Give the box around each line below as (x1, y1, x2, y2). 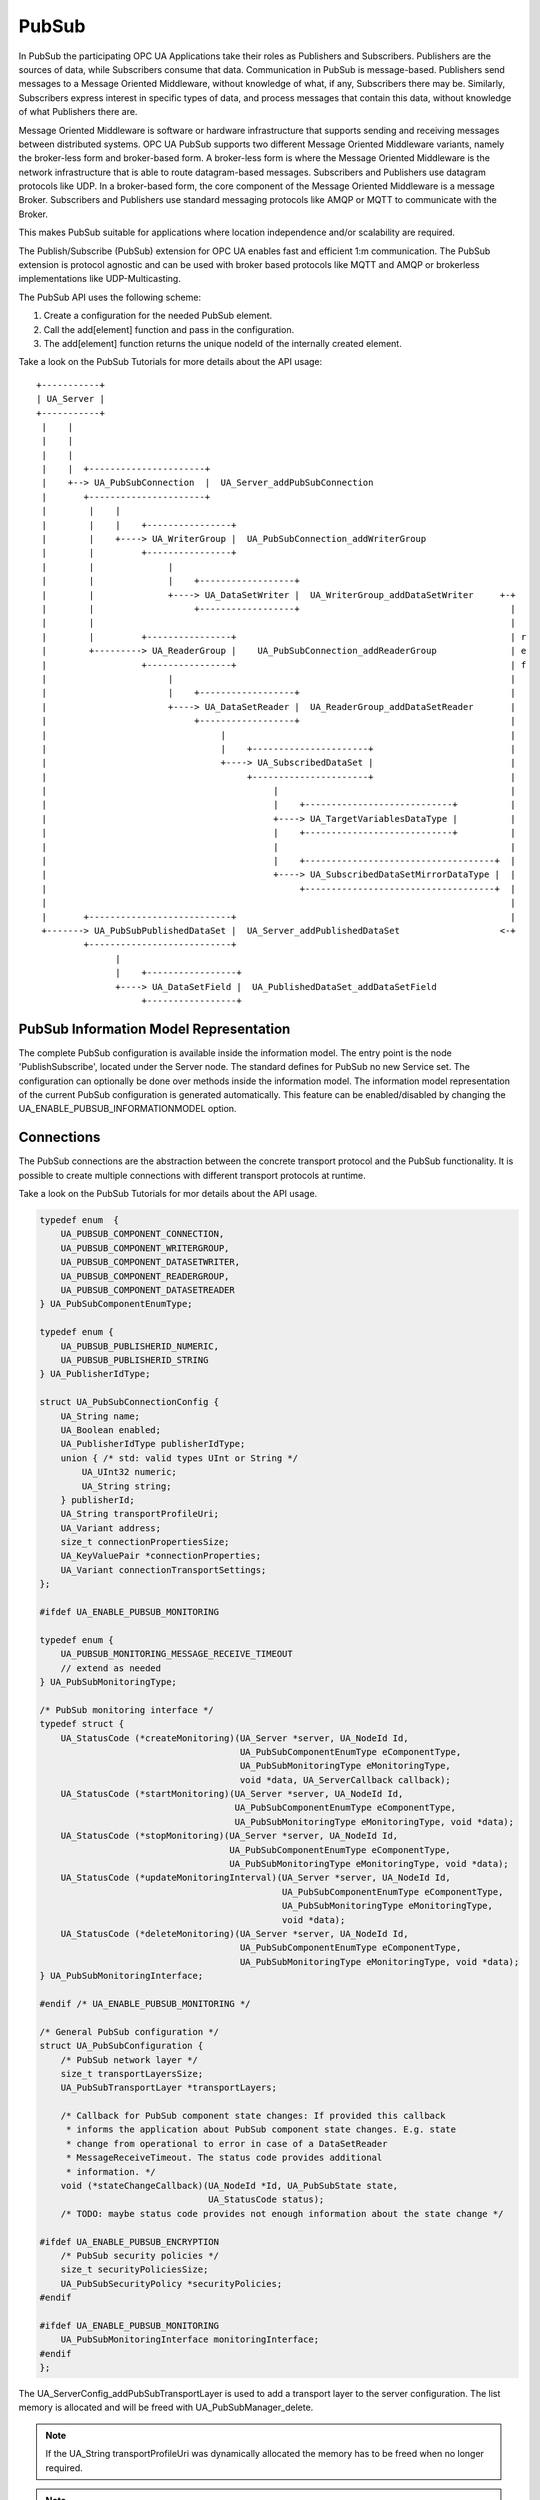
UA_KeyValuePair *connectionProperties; (60, 1550, 262, 1562)
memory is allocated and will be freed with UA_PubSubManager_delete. (18, 2401, 314, 2414)
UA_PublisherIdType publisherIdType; (60, 1438, 246, 1450)
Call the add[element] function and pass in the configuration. (43, 323, 295, 335)
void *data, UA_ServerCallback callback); (239, 1774, 452, 1785)
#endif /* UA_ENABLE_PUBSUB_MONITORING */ (39, 1998, 251, 2009)
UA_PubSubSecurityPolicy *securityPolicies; (60, 2278, 283, 2289)
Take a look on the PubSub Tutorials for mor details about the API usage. (18, 1188, 318, 1200)
